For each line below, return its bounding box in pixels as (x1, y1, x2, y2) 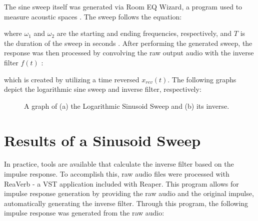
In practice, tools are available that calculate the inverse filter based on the (4, 159, 234, 169)
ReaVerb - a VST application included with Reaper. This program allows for (4, 178, 239, 189)
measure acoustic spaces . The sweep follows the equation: (4, 11, 182, 21)
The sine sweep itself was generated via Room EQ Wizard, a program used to (4, 1, 242, 11)
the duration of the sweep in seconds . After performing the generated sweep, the (4, 37, 252, 48)
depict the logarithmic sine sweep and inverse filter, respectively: (4, 84, 201, 94)
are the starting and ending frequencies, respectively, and (56, 28, 232, 38)
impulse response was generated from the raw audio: (4, 208, 164, 218)
